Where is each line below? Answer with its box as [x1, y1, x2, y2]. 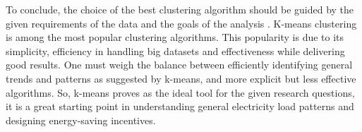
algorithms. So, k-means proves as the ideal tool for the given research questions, [6, 85, 355, 100]
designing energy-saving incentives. [6, 112, 156, 127]
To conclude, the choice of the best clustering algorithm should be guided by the [6, 2, 354, 16]
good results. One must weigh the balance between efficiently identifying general [6, 57, 353, 72]
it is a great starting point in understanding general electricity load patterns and [6, 99, 354, 114]
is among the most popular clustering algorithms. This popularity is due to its [6, 30, 344, 44]
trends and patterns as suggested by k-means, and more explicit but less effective [6, 71, 356, 85]
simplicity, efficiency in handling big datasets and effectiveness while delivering [6, 43, 345, 58]
